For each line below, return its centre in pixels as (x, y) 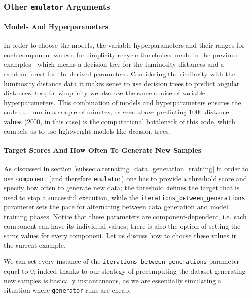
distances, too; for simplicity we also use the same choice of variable (105, 93)
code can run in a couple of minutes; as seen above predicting (95, 112)
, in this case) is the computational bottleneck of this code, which (138, 121)
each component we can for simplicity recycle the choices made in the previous (121, 54)
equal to (16, 271)
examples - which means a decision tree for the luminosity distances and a (114, 64)
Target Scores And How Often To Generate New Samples (103, 150)
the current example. (35, 245)
